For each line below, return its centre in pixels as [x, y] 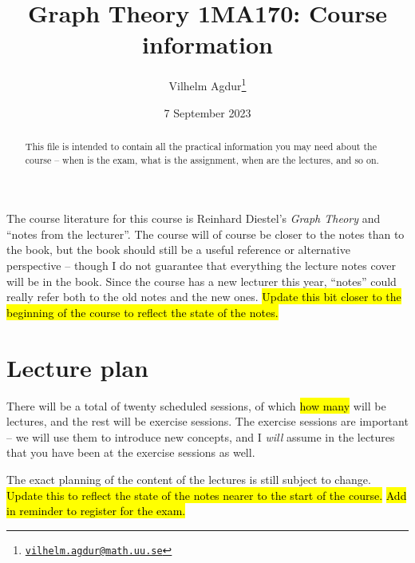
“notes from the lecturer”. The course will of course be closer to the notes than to [206, 234]
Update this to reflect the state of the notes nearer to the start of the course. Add [207, 495]
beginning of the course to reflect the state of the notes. [142, 312]
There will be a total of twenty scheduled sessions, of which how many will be [196, 405]
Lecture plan [77, 367]
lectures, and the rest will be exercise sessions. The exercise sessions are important [207, 421]
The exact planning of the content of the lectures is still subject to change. [189, 479]
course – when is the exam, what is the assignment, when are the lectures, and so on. [202, 159]
